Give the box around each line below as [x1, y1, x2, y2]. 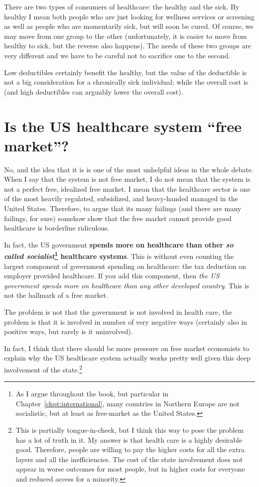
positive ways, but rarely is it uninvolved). [4, 326, 133, 337]
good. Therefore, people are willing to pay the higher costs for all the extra [15, 444, 245, 455]
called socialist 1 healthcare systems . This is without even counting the [4, 249, 234, 261]
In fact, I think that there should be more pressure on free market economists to [4, 343, 250, 353]
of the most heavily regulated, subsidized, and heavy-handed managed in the [4, 193, 238, 204]
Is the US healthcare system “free [4, 116, 242, 136]
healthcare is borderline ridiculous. [4, 223, 110, 233]
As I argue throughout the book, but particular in [15, 388, 169, 399]
